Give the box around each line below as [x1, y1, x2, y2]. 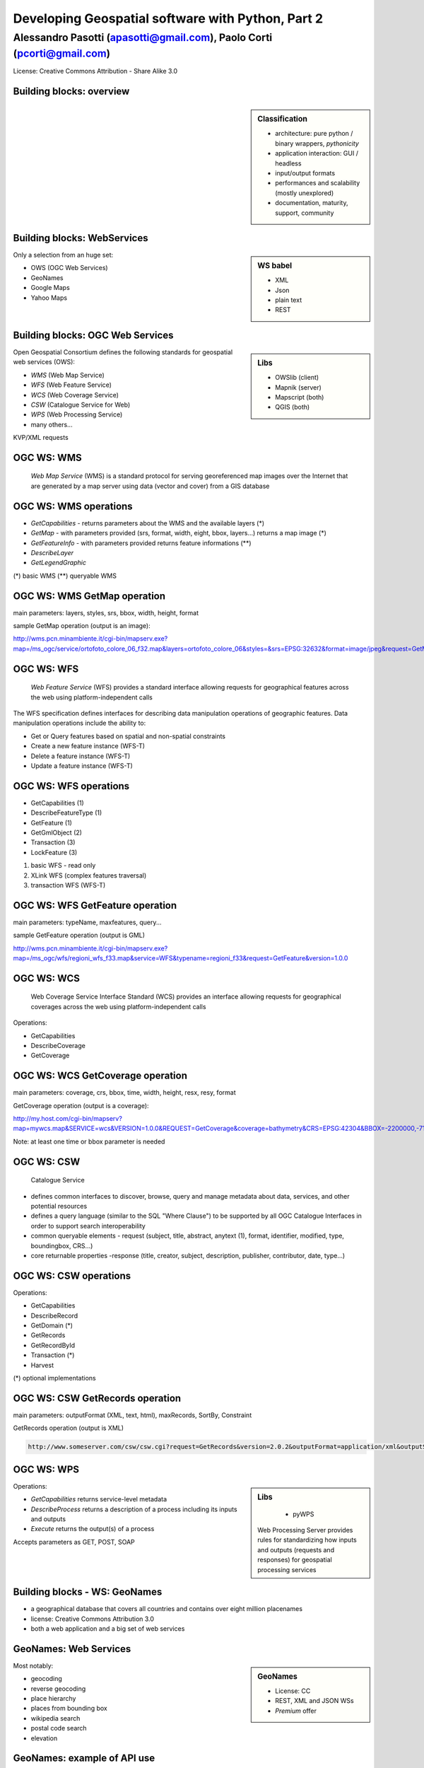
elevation [30, 1733, 58, 1743]
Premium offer [275, 1706, 317, 1715]
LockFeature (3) [30, 848, 78, 856]
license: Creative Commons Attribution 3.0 [30, 1615, 155, 1623]
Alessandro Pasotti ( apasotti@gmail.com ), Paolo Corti [13, 31, 273, 44]
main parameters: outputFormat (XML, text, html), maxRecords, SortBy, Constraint [13, 1411, 252, 1419]
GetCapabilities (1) [30, 798, 84, 807]
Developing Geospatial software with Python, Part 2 [13, 11, 324, 26]
